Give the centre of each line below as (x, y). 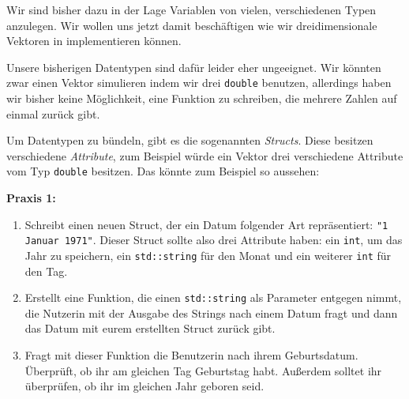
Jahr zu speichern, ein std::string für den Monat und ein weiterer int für (208, 255)
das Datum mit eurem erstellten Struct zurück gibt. (150, 328)
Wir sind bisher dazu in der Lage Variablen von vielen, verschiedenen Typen (191, 9)
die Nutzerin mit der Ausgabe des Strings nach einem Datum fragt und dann (211, 312)
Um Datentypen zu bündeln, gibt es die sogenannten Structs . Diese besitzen (190, 140)
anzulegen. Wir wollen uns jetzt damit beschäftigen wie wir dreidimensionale (192, 25)
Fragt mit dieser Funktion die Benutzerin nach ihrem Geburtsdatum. (191, 355)
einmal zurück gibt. (53, 113)
